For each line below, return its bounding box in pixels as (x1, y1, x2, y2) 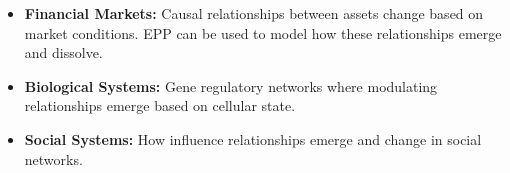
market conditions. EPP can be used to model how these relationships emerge (24, 22, 502, 43)
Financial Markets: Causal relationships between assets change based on (24, 3, 484, 23)
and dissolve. (24, 42, 103, 63)
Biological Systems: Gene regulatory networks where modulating (24, 75, 438, 96)
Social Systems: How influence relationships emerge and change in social (24, 128, 482, 149)
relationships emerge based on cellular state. (24, 95, 296, 116)
